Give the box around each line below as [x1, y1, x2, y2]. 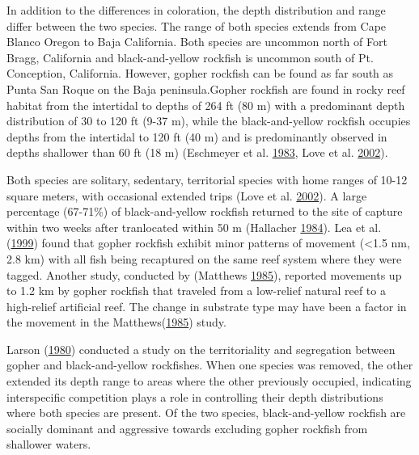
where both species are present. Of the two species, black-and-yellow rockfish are [6, 404, 406, 421]
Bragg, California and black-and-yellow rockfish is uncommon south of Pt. [6, 48, 374, 65]
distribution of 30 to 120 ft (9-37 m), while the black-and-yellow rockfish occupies [6, 112, 411, 129]
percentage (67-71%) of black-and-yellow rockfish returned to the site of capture [6, 203, 403, 220]
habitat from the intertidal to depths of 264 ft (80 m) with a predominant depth [6, 96, 405, 113]
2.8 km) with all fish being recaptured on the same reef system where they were [6, 250, 402, 267]
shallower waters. [6, 436, 91, 453]
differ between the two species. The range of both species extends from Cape [6, 17, 387, 34]
